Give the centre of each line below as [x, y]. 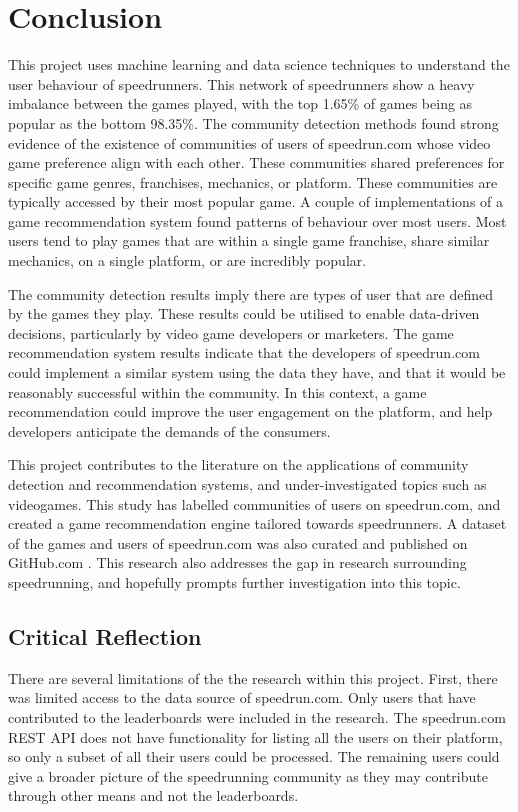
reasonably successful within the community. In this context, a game [217, 391]
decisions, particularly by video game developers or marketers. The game [231, 332]
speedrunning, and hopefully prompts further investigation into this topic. [234, 581]
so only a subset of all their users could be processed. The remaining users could [254, 756]
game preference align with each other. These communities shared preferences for [256, 162]
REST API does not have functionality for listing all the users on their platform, [255, 736]
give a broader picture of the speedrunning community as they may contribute [248, 775]
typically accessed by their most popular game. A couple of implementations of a [256, 201]
